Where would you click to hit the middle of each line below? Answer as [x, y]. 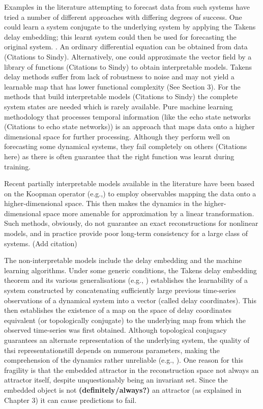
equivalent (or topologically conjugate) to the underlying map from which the [125, 320]
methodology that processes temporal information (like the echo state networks [127, 116]
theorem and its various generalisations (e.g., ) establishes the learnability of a [126, 280]
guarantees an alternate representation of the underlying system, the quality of [127, 340]
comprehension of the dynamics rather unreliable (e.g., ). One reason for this [124, 360]
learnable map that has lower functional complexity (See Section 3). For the [122, 86]
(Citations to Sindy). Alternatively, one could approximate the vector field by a [128, 56]
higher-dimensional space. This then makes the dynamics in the [103, 203]
